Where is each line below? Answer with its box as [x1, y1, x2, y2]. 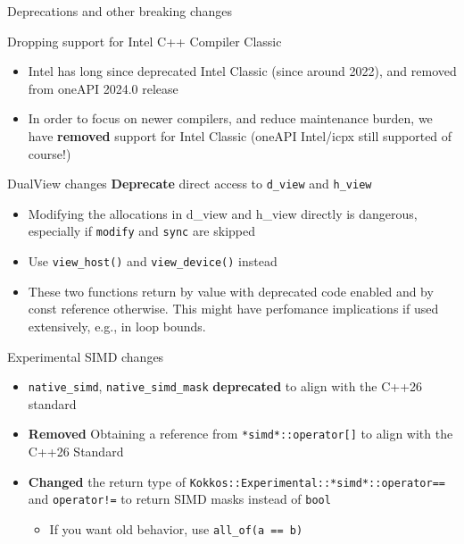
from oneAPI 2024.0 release [28, 79, 178, 97]
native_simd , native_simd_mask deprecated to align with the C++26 [28, 377, 423, 396]
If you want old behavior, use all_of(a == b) [49, 519, 303, 538]
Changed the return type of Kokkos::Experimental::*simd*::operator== [28, 472, 445, 490]
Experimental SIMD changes [7, 347, 164, 365]
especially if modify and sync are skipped [28, 222, 256, 240]
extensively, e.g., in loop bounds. [28, 316, 206, 335]
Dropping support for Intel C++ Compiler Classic [7, 31, 282, 50]
